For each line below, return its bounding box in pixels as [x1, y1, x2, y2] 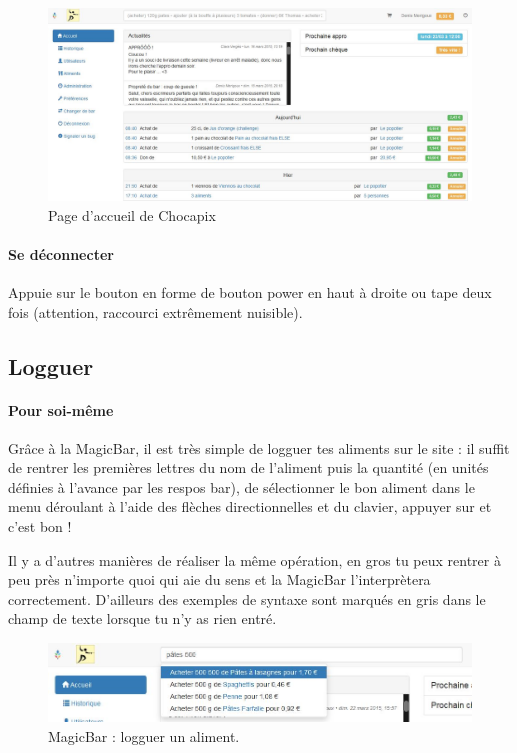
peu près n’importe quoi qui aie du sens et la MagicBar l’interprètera [8, 569, 431, 590]
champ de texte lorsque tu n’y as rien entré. [8, 608, 277, 629]
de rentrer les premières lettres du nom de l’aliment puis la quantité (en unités [8, 457, 489, 478]
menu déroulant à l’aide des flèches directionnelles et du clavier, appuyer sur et [8, 496, 492, 517]
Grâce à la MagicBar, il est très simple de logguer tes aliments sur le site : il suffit [8, 437, 510, 458]
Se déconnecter [8, 243, 114, 264]
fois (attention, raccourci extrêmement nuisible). [8, 301, 303, 322]
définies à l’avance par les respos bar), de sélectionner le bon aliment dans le [8, 476, 475, 497]
